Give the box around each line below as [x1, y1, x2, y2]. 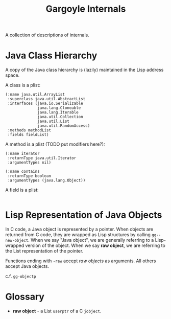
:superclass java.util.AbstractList [7, 97, 86, 102]
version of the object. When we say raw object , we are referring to [25, 242, 166, 248]
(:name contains [5, 169, 40, 174]
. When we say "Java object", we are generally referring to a [28, 237, 154, 243]
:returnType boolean [7, 173, 52, 179]
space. [5, 72, 20, 78]
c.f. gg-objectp [5, 273, 36, 279]
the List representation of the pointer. [5, 248, 84, 254]
